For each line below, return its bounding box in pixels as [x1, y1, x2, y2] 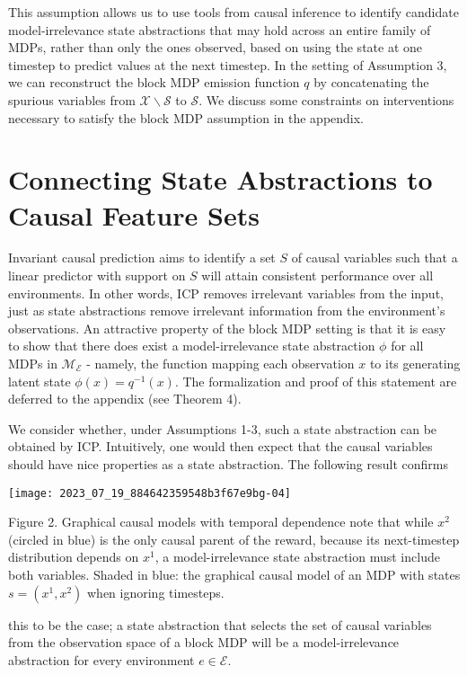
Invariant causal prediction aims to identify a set [8, 248, 276, 267]
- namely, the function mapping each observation [86, 354, 355, 373]
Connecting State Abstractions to [8, 161, 433, 198]
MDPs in [8, 354, 57, 373]
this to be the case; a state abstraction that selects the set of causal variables [8, 615, 432, 634]
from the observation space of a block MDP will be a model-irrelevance [8, 633, 400, 652]
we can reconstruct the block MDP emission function [8, 73, 300, 92]
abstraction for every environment [8, 650, 195, 669]
